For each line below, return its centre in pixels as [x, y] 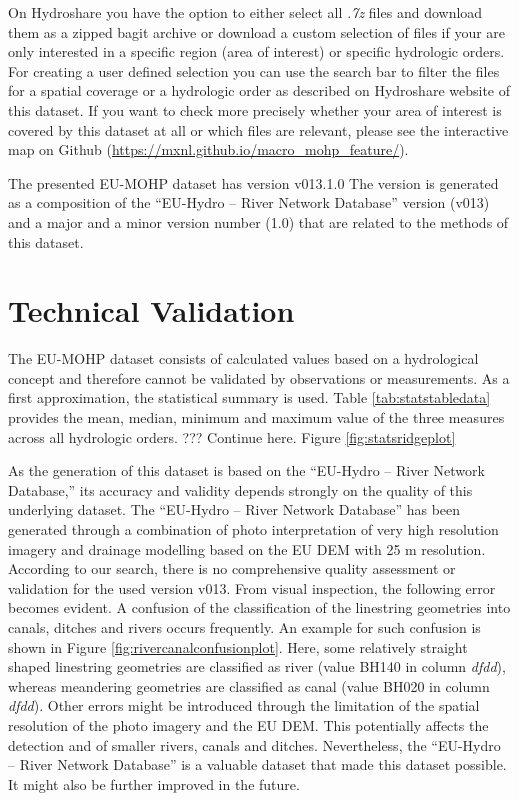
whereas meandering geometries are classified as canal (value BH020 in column [249, 685]
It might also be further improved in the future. [154, 783]
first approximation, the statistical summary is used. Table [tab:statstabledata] [249, 397]
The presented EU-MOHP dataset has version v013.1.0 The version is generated [253, 182]
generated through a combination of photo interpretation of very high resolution [253, 529]
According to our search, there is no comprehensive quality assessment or [232, 568]
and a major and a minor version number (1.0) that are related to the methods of [258, 221]
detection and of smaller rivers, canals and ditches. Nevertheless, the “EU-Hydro [254, 744]
